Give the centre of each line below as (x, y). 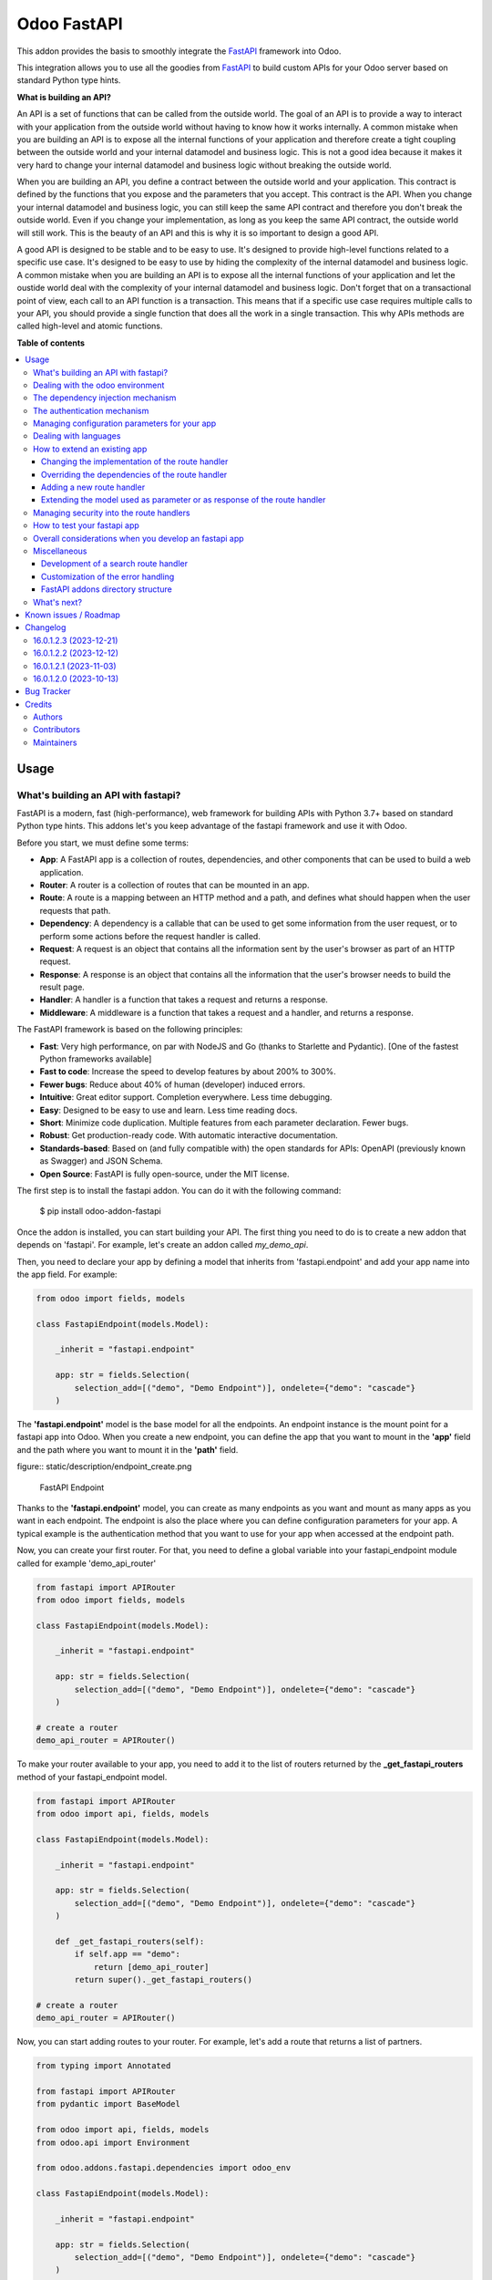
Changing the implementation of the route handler (135, 461)
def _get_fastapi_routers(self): (130, 1941)
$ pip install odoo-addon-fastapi (100, 1211)
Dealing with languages (77, 436)
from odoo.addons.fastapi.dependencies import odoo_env (164, 2168)
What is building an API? (64, 97)
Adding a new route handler (93, 487)
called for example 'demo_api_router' (87, 1563)
